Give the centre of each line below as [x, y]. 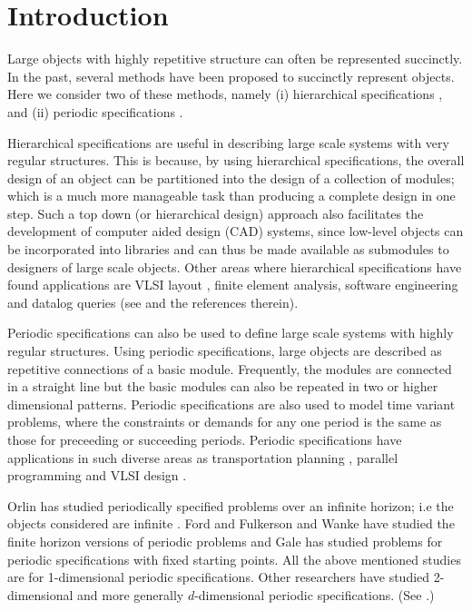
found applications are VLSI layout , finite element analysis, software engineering [233, 285]
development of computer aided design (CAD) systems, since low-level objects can [236, 231]
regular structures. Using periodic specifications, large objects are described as [225, 351]
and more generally [131, 594]
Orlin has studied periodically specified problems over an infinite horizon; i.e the [231, 505]
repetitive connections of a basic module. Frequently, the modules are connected [230, 368]
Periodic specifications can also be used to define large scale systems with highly [231, 333]
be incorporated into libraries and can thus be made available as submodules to [228, 249]
